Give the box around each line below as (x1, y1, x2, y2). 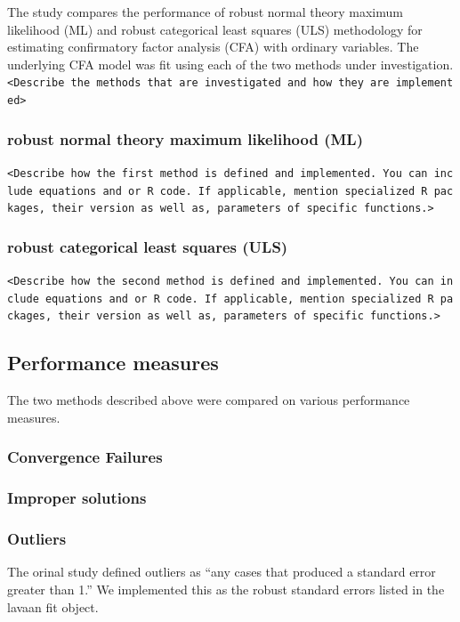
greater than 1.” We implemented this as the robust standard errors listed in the (7, 579, 445, 598)
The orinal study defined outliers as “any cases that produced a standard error (7, 562, 436, 581)
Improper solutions (7, 487, 147, 509)
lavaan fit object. (7, 597, 99, 616)
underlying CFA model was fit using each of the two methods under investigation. (7, 54, 454, 73)
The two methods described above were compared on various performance (7, 391, 410, 409)
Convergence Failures (7, 446, 163, 468)
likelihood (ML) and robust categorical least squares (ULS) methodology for (7, 20, 423, 38)
